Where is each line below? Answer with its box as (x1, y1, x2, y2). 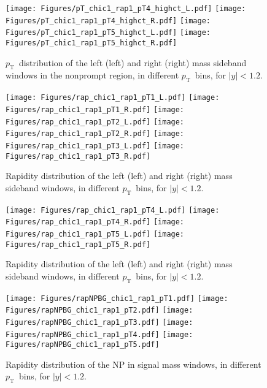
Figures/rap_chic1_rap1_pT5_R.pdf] (6, 240, 151, 249)
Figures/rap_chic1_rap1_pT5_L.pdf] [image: (6, 229, 185, 238)
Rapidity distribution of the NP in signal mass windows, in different (6, 357, 261, 370)
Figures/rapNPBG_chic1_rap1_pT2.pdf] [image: (6, 306, 193, 315)
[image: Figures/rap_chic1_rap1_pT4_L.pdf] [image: (6, 205, 220, 215)
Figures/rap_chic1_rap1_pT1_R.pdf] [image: (6, 105, 185, 114)
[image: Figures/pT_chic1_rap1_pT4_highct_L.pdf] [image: (6, 4, 246, 13)
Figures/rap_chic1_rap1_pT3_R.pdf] (6, 151, 151, 161)
